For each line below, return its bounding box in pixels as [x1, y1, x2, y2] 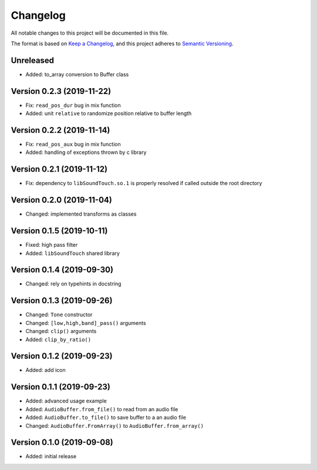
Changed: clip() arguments [25, 328, 97, 335]
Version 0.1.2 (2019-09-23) [11, 351, 113, 361]
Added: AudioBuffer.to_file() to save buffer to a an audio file [25, 414, 186, 421]
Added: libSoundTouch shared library [25, 250, 120, 257]
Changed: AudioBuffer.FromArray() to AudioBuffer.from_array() [25, 422, 204, 429]
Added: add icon [25, 367, 66, 374]
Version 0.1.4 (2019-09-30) [11, 265, 114, 275]
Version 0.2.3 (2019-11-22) [11, 86, 112, 96]
